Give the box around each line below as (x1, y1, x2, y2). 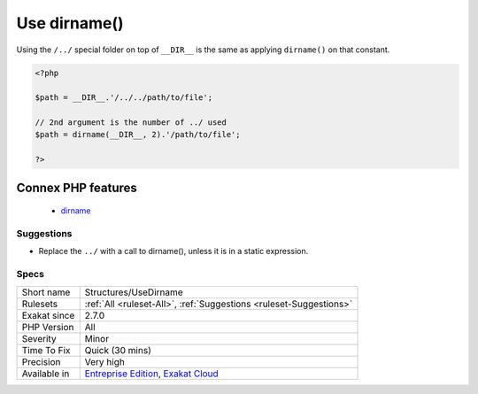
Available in (21, 367, 70, 380)
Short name (21, 286, 71, 298)
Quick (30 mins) (84, 344, 152, 356)
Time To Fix (21, 344, 71, 356)
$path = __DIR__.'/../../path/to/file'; (35, 93, 212, 103)
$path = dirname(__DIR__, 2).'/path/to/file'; (35, 129, 241, 140)
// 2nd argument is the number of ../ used (35, 118, 227, 127)
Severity (21, 332, 57, 344)
